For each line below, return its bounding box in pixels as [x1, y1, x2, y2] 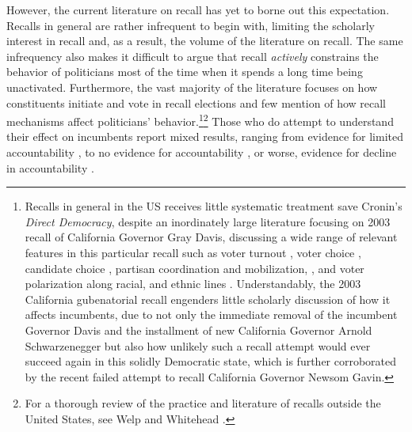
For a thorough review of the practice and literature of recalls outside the [25, 395, 381, 411]
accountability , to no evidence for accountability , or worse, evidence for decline [6, 144, 397, 160]
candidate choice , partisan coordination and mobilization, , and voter [25, 260, 364, 276]
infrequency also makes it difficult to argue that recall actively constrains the [6, 47, 379, 64]
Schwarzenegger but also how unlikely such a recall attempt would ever [25, 337, 371, 354]
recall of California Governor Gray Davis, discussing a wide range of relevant [25, 229, 398, 245]
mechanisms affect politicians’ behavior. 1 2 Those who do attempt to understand [6, 111, 394, 129]
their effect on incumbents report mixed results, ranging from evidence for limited [6, 128, 404, 145]
